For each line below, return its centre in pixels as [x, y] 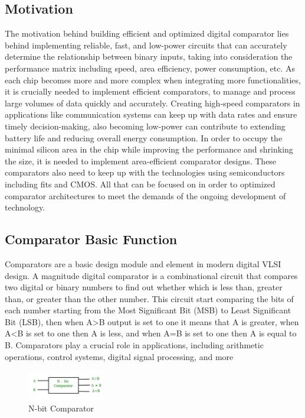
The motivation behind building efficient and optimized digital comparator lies [147, 33]
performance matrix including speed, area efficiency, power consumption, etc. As [150, 68]
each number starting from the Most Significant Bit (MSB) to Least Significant [148, 310]
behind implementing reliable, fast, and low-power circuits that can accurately [146, 45]
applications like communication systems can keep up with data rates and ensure [151, 114]
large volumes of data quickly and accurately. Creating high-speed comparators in [152, 103]
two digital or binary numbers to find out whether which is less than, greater [144, 287]
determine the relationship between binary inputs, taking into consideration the [149, 56]
